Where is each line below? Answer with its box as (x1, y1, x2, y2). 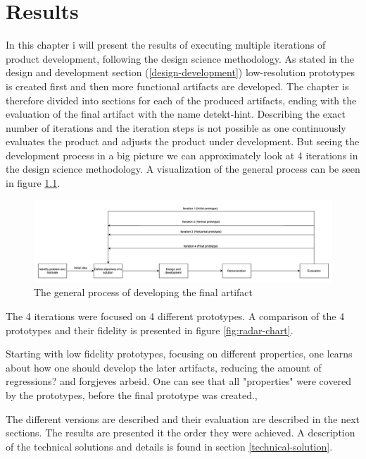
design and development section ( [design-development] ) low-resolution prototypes (6, 65, 355, 80)
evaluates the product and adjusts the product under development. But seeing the (6, 134, 360, 149)
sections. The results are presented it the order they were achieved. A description (6, 425, 355, 440)
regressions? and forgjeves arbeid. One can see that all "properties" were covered (6, 374, 352, 388)
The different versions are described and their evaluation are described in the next (6, 411, 360, 426)
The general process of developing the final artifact (34, 285, 253, 300)
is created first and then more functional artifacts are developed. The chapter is (6, 78, 349, 93)
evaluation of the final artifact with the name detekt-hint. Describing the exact (6, 106, 346, 121)
